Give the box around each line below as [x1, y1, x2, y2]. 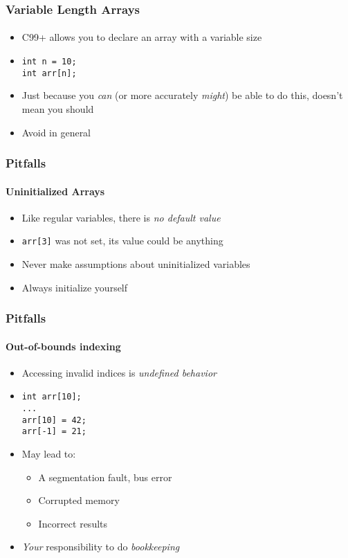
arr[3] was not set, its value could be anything [21, 233, 223, 248]
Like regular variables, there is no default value [21, 210, 221, 224]
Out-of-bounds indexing [6, 339, 121, 353]
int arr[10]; [21, 392, 82, 402]
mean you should [21, 101, 94, 116]
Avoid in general [21, 125, 91, 139]
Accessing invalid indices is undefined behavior [21, 365, 217, 379]
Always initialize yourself [21, 280, 128, 294]
